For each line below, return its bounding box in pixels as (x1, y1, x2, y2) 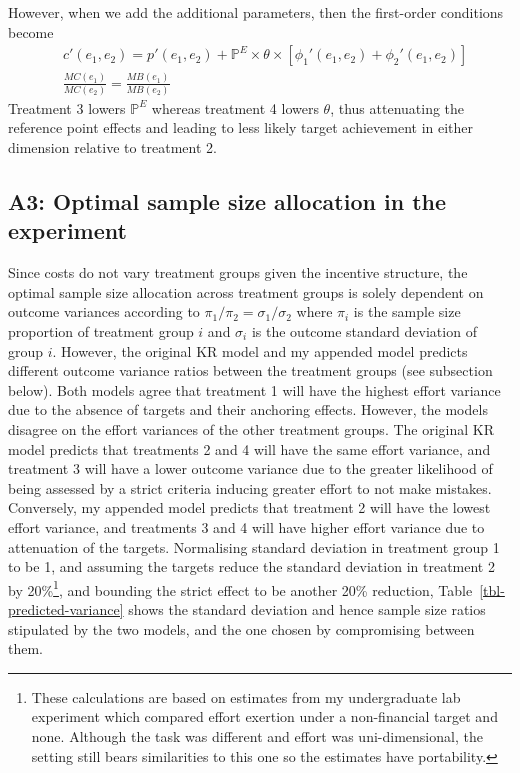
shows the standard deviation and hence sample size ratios (128, 599, 486, 619)
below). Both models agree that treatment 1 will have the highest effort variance (8, 379, 501, 400)
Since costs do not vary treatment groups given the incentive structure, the (8, 262, 468, 283)
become (8, 21, 54, 42)
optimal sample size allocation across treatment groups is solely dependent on (8, 281, 484, 302)
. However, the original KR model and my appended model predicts (52, 340, 468, 361)
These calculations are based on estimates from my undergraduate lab (31, 686, 461, 707)
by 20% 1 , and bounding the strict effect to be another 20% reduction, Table (8, 576, 473, 600)
